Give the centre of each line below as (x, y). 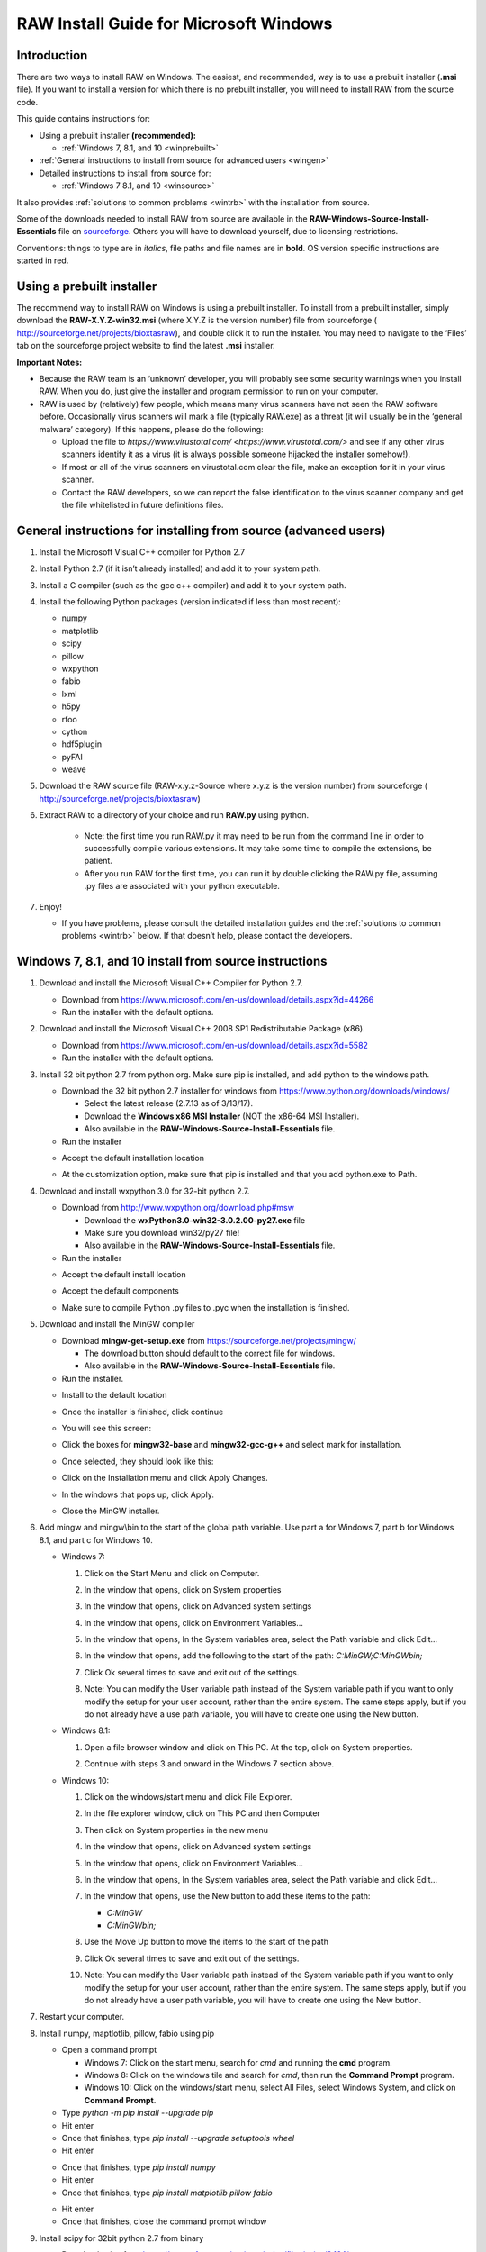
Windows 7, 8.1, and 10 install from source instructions (172, 962)
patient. (98, 861)
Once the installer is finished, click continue (143, 1412)
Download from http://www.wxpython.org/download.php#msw (178, 1208)
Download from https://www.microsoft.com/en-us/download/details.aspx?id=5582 (215, 1045)
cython (75, 731)
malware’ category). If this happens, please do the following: (152, 429)
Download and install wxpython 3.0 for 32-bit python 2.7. (144, 1191)
